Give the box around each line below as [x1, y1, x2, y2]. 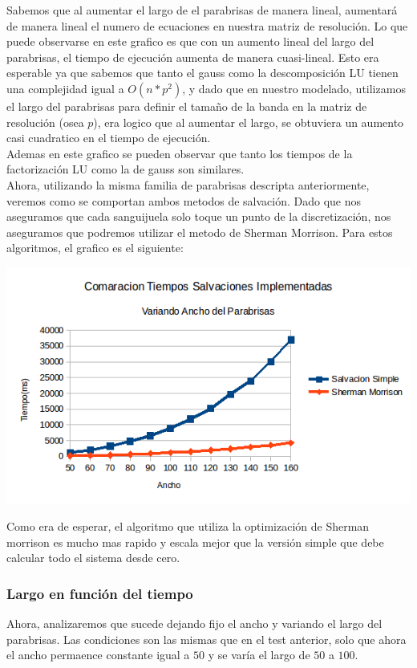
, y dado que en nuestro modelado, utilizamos [182, 79, 406, 96]
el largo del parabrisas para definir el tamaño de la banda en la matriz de [6, 97, 367, 114]
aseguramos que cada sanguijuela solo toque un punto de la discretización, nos [6, 208, 391, 225]
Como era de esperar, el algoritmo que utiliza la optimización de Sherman [6, 517, 370, 534]
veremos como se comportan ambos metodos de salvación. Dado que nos [6, 192, 362, 209]
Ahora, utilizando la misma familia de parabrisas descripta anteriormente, [6, 176, 370, 193]
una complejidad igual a [6, 79, 124, 96]
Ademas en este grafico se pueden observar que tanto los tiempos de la [6, 145, 353, 161]
